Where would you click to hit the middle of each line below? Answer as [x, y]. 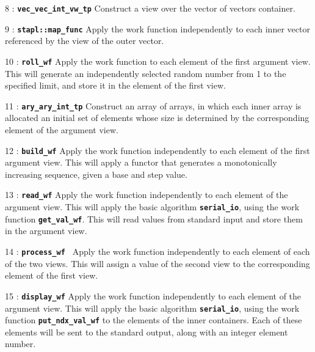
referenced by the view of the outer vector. [85, 41]
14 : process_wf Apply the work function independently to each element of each [157, 251]
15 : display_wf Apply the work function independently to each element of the [153, 295]
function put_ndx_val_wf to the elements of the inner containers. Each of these [154, 320]
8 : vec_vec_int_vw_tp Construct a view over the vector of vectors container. [150, 8]
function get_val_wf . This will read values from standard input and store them [154, 218]
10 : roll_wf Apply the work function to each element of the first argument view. [158, 61]
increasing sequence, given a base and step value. [96, 174]
